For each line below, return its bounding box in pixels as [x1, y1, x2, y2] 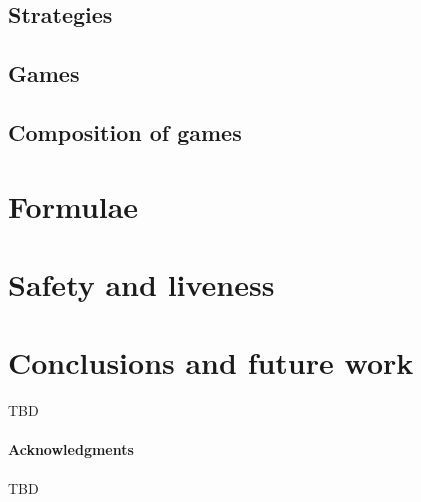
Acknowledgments [8, 439, 134, 460]
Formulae [8, 185, 139, 226]
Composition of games [8, 116, 242, 147]
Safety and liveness [8, 263, 275, 304]
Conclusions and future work [8, 342, 414, 383]
